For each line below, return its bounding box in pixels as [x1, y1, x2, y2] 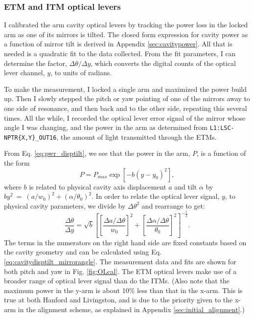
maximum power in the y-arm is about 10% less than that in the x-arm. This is [4, 285, 243, 295]
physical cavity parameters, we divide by [4, 200, 126, 211]
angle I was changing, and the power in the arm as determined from [4, 122, 208, 132]
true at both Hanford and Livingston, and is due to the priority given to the [4, 295, 233, 305]
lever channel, [4, 67, 45, 78]
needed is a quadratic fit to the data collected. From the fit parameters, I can [4, 48, 236, 58]
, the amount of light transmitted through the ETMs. [56, 131, 217, 142]
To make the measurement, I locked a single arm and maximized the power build [4, 84, 247, 94]
